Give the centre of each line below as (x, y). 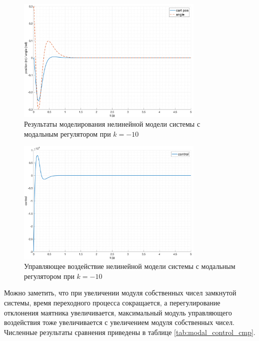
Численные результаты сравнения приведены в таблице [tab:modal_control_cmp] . (130, 332)
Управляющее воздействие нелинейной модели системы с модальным (130, 266)
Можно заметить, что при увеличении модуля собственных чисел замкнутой (120, 293)
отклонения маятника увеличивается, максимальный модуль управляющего (118, 312)
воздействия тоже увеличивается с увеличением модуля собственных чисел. (119, 322)
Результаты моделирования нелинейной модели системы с (112, 124)
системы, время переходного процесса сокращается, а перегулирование (112, 302)
